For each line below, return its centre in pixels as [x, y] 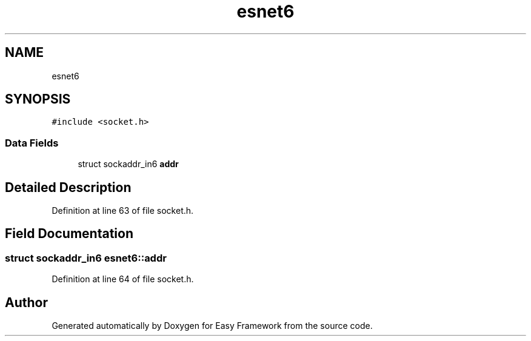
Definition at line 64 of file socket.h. [123, 279]
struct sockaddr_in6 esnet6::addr [86, 258]
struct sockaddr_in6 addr [128, 164]
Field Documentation [69, 234]
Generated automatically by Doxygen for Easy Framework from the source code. [212, 326]
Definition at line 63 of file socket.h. [123, 211]
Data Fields [32, 143]
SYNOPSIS [38, 99]
